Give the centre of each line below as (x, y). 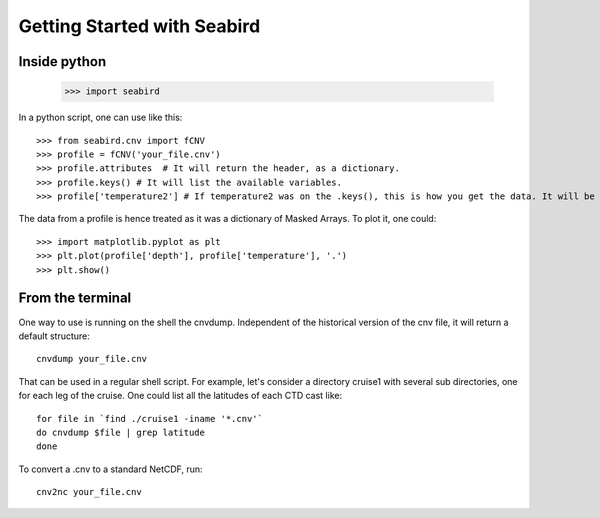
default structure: (54, 336)
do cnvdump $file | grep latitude (120, 432)
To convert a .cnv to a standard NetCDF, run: (111, 469)
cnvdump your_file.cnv (92, 359)
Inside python (62, 61)
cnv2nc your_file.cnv (89, 492)
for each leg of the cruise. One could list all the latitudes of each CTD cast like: (180, 396)
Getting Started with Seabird (139, 26)
